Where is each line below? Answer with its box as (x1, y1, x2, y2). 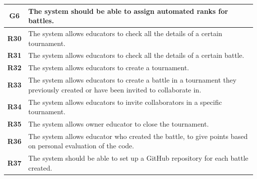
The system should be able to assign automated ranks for (28, 5, 228, 16)
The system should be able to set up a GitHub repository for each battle (28, 153, 249, 163)
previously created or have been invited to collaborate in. (28, 84, 202, 94)
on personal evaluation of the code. (28, 140, 134, 151)
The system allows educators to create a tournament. (28, 62, 189, 73)
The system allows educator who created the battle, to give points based (28, 131, 248, 141)
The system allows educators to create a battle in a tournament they (28, 75, 237, 85)
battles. (28, 15, 54, 26)
